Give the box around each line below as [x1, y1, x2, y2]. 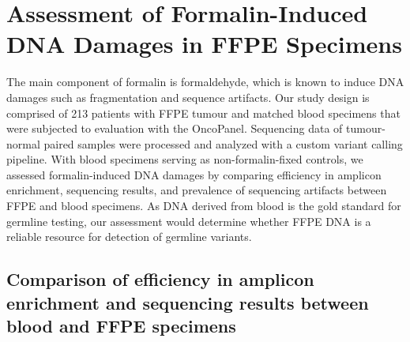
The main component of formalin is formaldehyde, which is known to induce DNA [6, 73, 404, 90]
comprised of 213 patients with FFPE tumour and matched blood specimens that [6, 104, 401, 121]
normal [6, 135, 40, 152]
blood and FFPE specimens [6, 314, 236, 338]
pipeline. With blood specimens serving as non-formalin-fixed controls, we [6, 151, 363, 167]
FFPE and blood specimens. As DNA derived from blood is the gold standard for [6, 197, 401, 214]
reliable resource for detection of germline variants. [6, 228, 252, 245]
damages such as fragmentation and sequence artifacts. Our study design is [6, 88, 370, 105]
